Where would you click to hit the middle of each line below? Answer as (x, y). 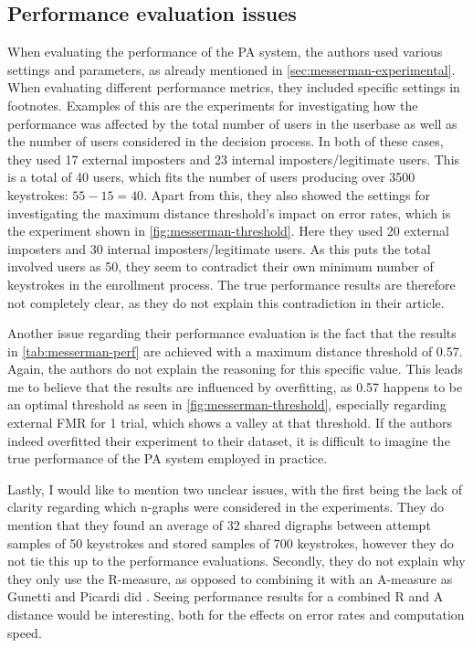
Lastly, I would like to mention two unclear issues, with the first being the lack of (235, 489)
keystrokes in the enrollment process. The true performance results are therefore (231, 284)
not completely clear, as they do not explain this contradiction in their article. (226, 302)
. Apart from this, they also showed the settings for (287, 194)
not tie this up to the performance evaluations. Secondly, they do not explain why (236, 561)
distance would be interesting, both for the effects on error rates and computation (236, 615)
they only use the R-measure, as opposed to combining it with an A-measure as (230, 578)
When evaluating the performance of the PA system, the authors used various (225, 52)
